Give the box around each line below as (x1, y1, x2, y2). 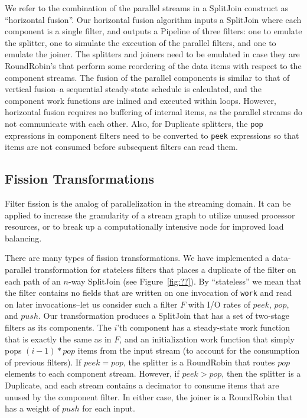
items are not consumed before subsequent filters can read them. (5, 141, 238, 153)
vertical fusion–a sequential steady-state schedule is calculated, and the (5, 83, 262, 95)
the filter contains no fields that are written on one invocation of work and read (5, 286, 292, 299)
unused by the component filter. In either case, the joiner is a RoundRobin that (5, 390, 293, 403)
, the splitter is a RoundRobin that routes (123, 355, 275, 368)
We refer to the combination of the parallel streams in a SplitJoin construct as (5, 2, 289, 14)
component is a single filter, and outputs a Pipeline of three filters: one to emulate (5, 25, 302, 37)
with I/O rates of (188, 298, 250, 310)
